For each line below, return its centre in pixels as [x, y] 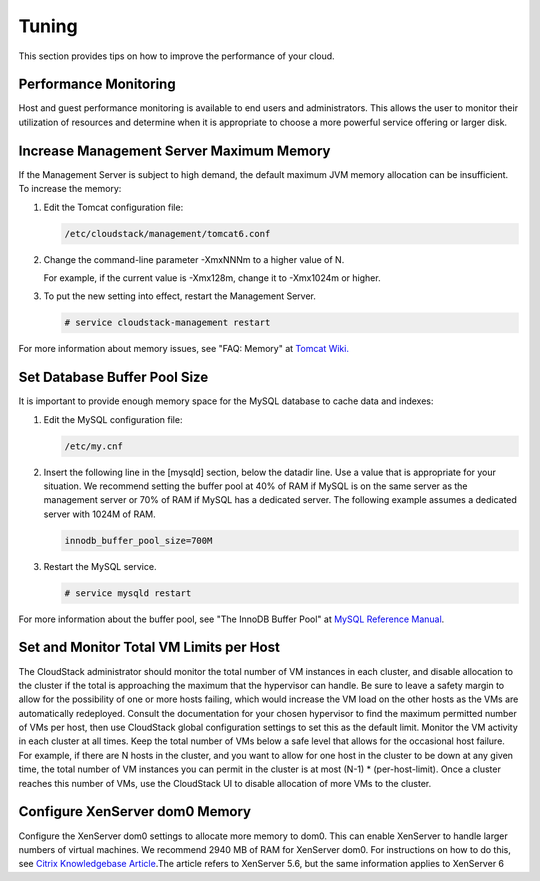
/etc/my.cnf [94, 446]
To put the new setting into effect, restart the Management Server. [180, 296]
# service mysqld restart [128, 593]
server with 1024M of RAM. [99, 514]
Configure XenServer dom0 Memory [135, 811]
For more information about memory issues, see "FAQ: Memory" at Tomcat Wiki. [184, 349]
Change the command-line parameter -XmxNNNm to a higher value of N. [194, 259]
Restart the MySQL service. [100, 566]
